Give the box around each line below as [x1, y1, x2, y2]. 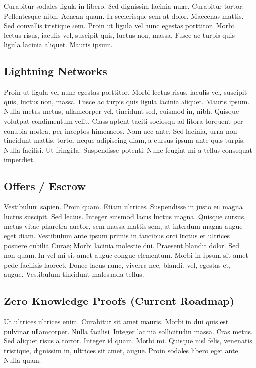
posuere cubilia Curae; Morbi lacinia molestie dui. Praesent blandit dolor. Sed [4, 240, 240, 250]
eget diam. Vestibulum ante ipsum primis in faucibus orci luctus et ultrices [4, 230, 230, 240]
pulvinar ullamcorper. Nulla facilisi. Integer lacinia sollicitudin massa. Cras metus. [4, 326, 253, 336]
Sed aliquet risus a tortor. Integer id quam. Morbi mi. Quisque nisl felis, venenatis [4, 335, 252, 346]
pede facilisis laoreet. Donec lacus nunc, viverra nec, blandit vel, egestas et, [4, 259, 231, 269]
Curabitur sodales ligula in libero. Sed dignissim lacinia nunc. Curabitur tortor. [4, 1, 244, 11]
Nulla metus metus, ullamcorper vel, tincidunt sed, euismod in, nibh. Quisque [4, 106, 239, 116]
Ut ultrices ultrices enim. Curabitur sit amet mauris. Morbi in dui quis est [4, 316, 229, 327]
